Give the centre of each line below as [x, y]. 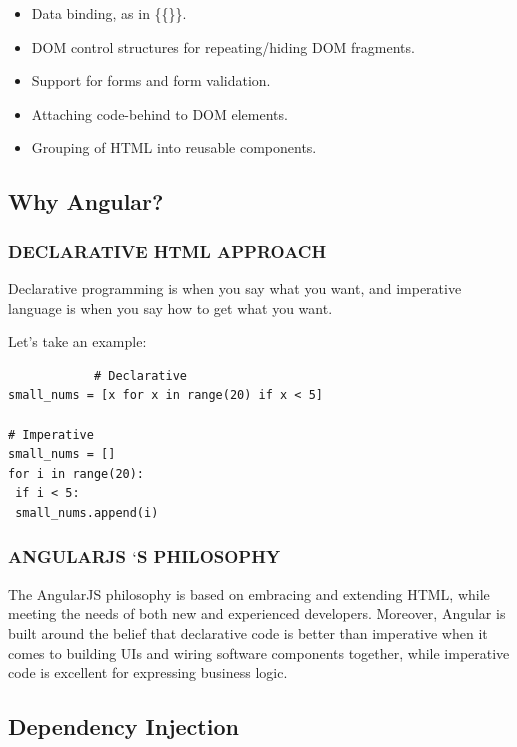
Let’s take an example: [77, 341]
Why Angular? [86, 201]
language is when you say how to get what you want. [170, 307]
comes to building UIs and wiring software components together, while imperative [259, 652]
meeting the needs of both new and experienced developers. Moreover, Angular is [257, 613]
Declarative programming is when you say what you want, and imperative [235, 287]
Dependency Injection [123, 726]
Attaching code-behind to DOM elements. [159, 113]
